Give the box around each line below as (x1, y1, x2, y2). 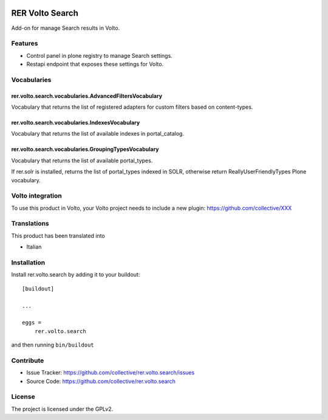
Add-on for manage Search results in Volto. (11, 24, 120, 32)
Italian (26, 243, 42, 250)
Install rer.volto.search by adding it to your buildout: (11, 271, 140, 278)
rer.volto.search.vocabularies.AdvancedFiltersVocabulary (11, 92, 163, 100)
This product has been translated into (11, 232, 106, 239)
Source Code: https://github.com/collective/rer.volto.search (26, 377, 176, 385)
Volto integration (11, 191, 62, 200)
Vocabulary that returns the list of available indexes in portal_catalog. (11, 130, 185, 137)
